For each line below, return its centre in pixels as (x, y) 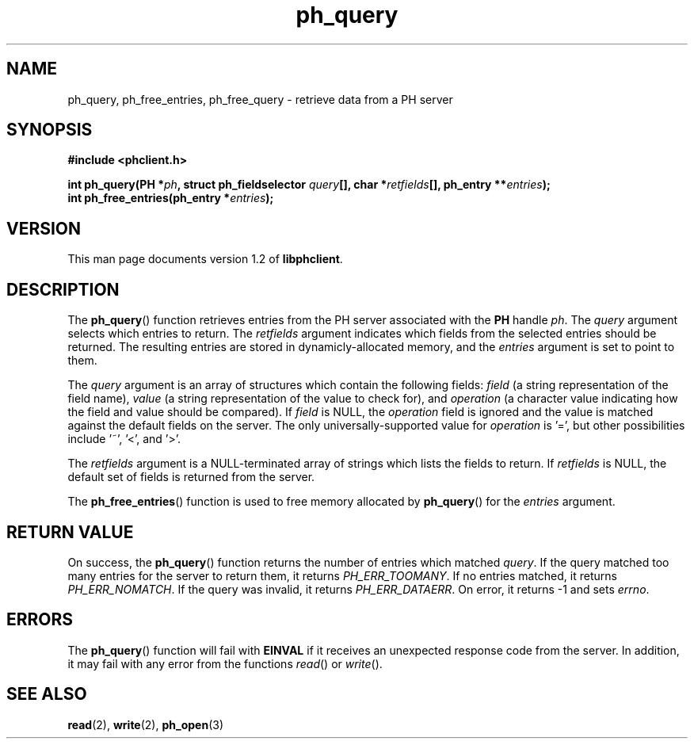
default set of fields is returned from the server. (191, 477)
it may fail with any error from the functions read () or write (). (225, 663)
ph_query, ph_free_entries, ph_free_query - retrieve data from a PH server (260, 99)
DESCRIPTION (63, 289)
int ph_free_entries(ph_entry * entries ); (171, 198)
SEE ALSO (47, 694)
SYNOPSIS (50, 130)
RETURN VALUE (70, 532)
